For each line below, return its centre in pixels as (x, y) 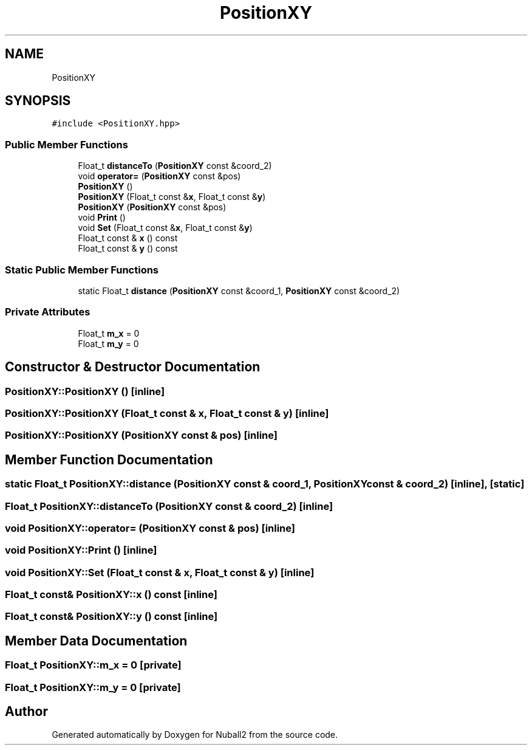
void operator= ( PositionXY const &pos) (159, 176)
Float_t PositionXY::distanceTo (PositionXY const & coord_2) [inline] (169, 506)
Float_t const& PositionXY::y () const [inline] (111, 617)
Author (26, 712)
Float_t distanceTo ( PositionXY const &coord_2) (175, 166)
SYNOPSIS (38, 101)
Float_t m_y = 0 (108, 343)
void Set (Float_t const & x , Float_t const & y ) (165, 228)
